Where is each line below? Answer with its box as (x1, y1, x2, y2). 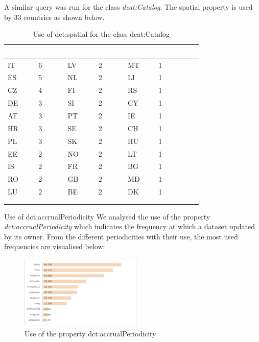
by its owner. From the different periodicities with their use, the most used (4, 231, 238, 241)
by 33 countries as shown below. (4, 11, 105, 22)
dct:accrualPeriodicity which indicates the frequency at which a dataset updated (4, 221, 255, 232)
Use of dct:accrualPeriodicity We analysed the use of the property (4, 211, 210, 222)
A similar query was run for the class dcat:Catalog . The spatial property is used (4, 2, 253, 12)
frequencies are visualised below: (4, 241, 105, 252)
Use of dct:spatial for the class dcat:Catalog (33, 29, 170, 39)
